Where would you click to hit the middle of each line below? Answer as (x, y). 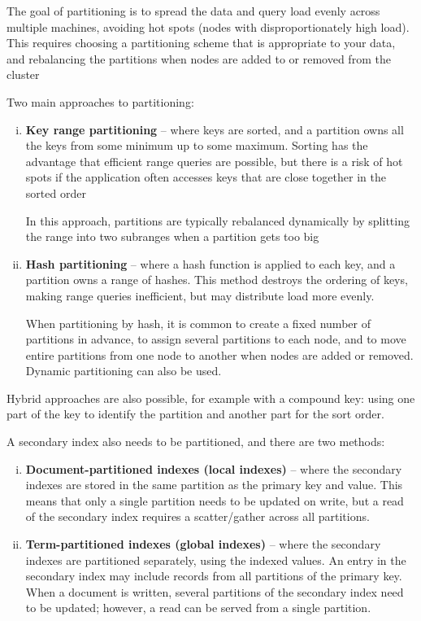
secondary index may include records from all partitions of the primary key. (214, 576)
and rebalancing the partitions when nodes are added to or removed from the (199, 58)
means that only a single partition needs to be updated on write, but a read (215, 500)
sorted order (56, 192)
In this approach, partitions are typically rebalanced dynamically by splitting (217, 220)
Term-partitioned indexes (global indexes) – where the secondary (203, 544)
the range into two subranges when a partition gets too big (172, 236)
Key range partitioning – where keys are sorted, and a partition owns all (215, 129)
